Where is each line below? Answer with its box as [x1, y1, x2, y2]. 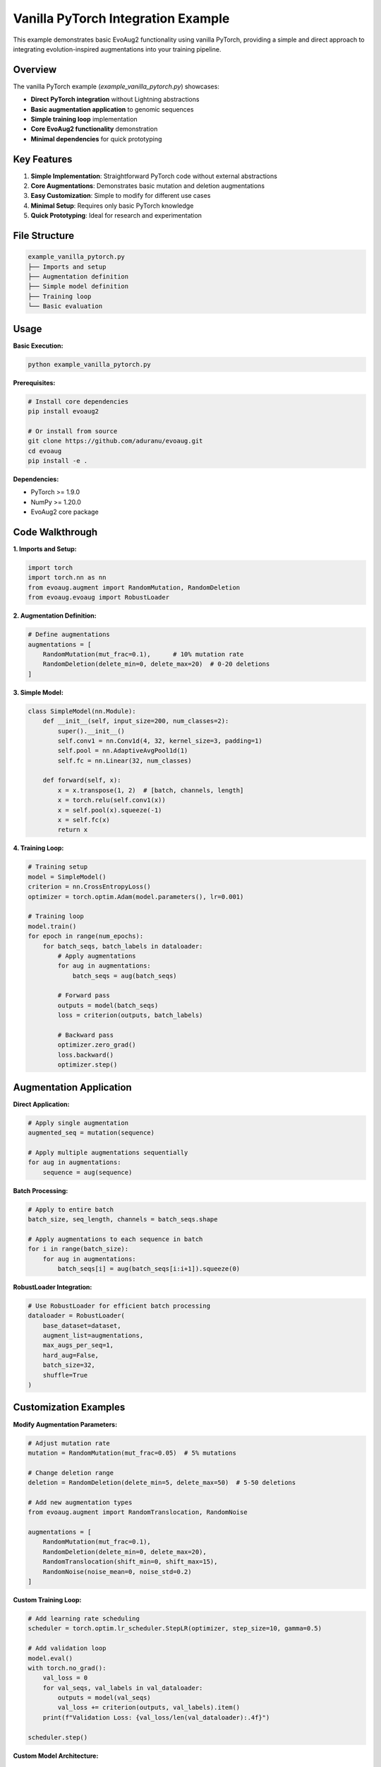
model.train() [28, 922, 77, 930]
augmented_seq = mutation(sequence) [28, 1129, 155, 1137]
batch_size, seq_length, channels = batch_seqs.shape [28, 1216, 218, 1223]
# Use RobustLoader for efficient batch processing [28, 1301, 211, 1310]
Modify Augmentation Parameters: [13, 1420, 118, 1428]
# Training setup [28, 863, 88, 871]
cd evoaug [28, 447, 62, 455]
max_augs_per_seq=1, [42, 1342, 114, 1349]
